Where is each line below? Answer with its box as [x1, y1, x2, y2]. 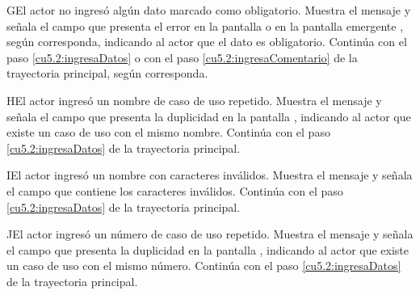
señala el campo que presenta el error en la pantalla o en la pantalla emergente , [6, 17, 404, 34]
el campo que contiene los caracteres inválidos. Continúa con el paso [6, 182, 343, 199]
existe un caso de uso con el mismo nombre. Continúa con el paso [6, 124, 330, 141]
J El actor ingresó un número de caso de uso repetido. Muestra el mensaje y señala [6, 225, 414, 242]
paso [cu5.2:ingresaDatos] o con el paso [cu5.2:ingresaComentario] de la [6, 48, 358, 65]
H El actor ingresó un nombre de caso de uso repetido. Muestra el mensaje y [6, 91, 382, 108]
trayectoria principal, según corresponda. [6, 65, 208, 82]
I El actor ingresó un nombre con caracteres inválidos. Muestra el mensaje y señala [6, 166, 413, 183]
